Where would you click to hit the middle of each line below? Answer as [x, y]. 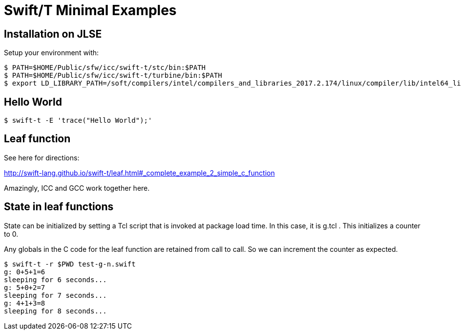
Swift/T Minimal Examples [90, 10]
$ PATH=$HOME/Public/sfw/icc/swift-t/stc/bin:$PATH [105, 68]
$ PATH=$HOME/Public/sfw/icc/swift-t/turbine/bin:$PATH [113, 76]
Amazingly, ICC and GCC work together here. [77, 188]
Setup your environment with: [52, 53]
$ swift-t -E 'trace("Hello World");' [78, 121]
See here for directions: [42, 157]
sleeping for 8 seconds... [55, 311]
